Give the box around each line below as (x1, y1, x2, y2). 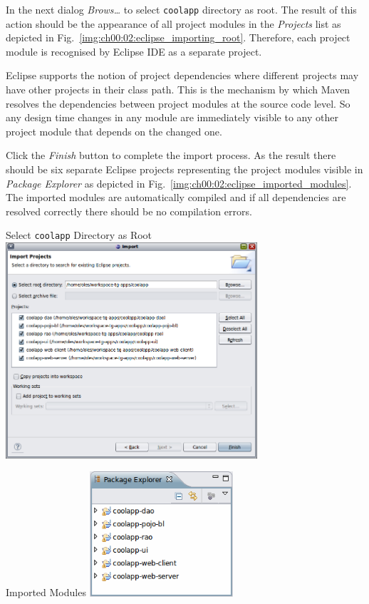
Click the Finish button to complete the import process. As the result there (6, 148, 336, 163)
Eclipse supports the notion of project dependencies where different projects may (6, 68, 359, 83)
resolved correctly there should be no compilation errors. (6, 203, 252, 218)
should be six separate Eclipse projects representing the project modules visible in (6, 162, 363, 176)
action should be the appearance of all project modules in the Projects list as (6, 16, 341, 31)
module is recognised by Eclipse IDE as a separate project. (6, 43, 262, 58)
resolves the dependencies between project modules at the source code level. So (6, 96, 350, 111)
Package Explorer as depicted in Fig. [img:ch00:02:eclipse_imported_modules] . (6, 175, 352, 190)
